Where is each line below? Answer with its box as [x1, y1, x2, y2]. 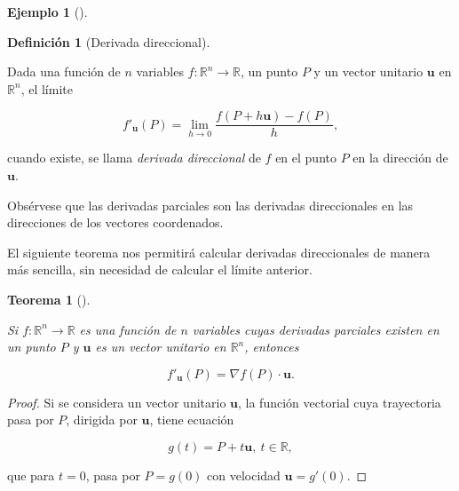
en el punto [275, 148, 336, 167]
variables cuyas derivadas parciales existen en [192, 320, 439, 338]
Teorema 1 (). [7, 290, 91, 308]
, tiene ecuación [149, 410, 234, 429]
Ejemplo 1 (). [7, 3, 88, 20]
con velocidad [207, 465, 281, 484]
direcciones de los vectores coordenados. [7, 213, 224, 232]
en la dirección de [352, 148, 448, 167]
